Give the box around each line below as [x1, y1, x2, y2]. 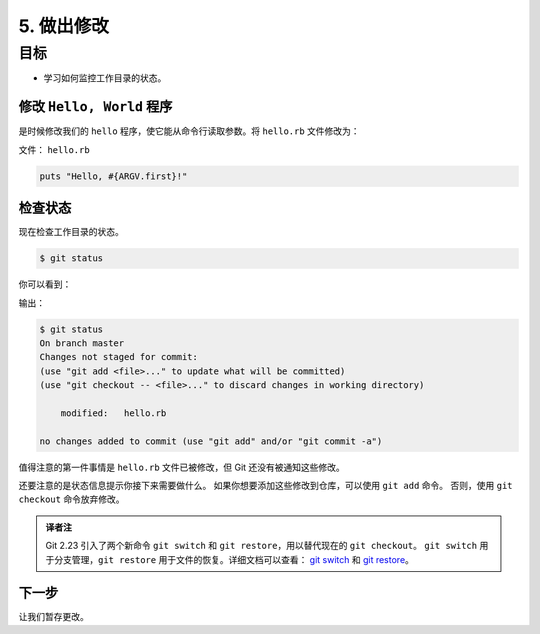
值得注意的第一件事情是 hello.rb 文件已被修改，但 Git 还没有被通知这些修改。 [18, 461, 345, 473]
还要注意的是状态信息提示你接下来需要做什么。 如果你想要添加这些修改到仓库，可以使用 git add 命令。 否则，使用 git [18, 480, 513, 492]
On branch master [39, 337, 125, 349]
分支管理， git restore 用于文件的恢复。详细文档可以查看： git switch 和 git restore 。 [53, 553, 415, 565]
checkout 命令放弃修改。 [18, 493, 125, 505]
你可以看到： [18, 278, 72, 290]
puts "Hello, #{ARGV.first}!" [39, 170, 188, 182]
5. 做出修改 [18, 15, 109, 37]
